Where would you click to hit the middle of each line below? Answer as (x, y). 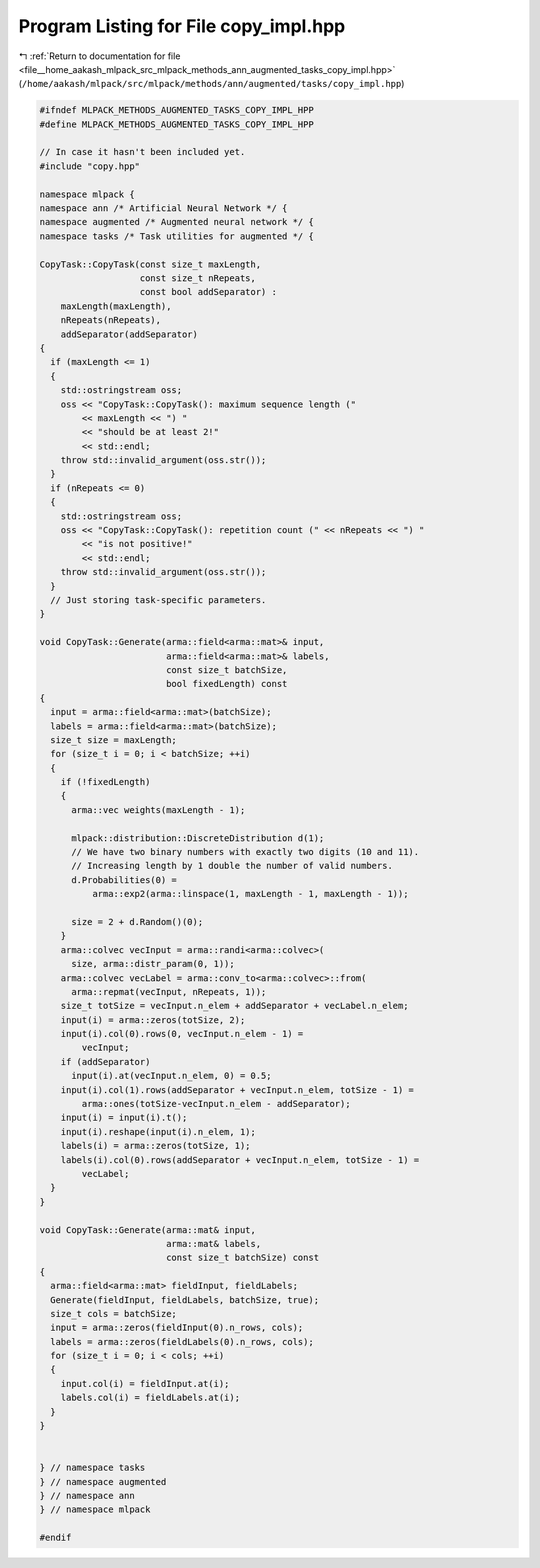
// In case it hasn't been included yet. (142, 152)
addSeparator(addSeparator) (129, 334)
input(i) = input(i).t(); (124, 1118)
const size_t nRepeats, (198, 278)
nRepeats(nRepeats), (111, 320)
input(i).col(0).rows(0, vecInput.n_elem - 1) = (182, 1034)
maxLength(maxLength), (116, 306)
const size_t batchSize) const (242, 1258)
